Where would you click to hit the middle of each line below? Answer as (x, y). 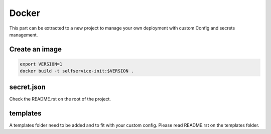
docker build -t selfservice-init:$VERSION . (77, 71)
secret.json (28, 87)
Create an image (36, 49)
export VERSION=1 (41, 64)
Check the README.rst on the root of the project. (60, 99)
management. (24, 34)
